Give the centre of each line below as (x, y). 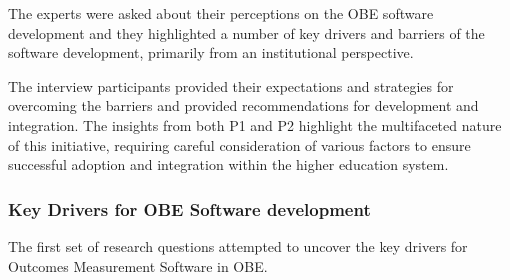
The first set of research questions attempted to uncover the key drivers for (238, 245)
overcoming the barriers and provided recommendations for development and (243, 105)
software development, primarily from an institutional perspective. (211, 52)
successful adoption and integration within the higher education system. (228, 164)
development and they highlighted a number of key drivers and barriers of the (246, 32)
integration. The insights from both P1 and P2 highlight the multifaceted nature (255, 124)
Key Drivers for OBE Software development (189, 208)
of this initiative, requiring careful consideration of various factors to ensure (239, 144)
